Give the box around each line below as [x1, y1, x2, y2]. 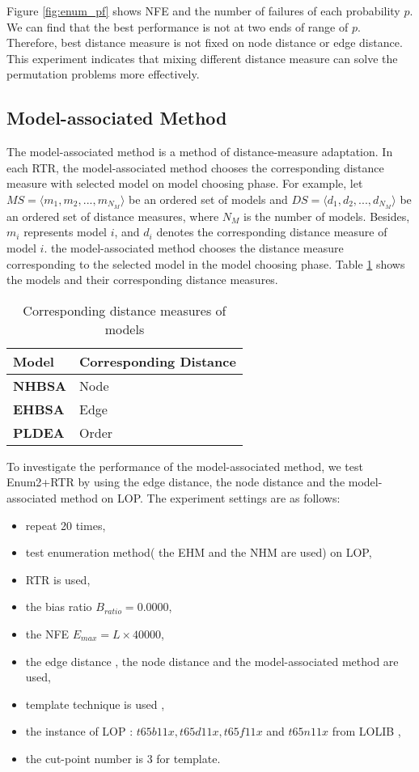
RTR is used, [25, 571, 91, 587]
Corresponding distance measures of [23, 300, 226, 320]
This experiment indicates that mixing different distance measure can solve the [6, 49, 398, 66]
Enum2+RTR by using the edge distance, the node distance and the [6, 473, 345, 490]
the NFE [25, 625, 70, 642]
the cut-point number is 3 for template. [25, 749, 221, 766]
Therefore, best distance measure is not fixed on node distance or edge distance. [6, 34, 403, 51]
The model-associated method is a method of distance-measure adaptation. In [6, 143, 393, 160]
